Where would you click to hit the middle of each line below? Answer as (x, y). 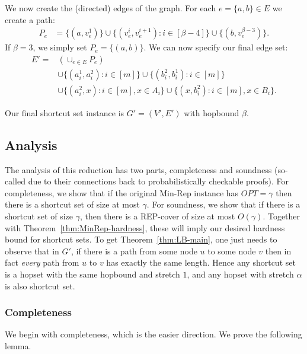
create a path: (30, 19)
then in (278, 251)
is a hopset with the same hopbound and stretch (92, 274)
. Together (282, 216)
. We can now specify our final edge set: (216, 47)
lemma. (18, 346)
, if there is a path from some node (134, 251)
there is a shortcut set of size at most (72, 204)
